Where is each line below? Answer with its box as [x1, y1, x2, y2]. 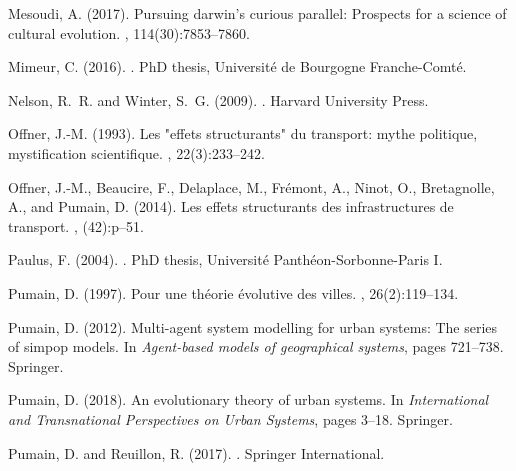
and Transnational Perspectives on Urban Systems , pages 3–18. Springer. [8, 408, 453, 429]
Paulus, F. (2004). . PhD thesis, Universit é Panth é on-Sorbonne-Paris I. [8, 249, 443, 270]
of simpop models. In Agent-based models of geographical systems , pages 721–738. [8, 336, 504, 357]
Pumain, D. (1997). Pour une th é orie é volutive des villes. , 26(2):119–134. [8, 282, 459, 303]
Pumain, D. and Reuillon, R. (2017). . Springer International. [8, 442, 385, 463]
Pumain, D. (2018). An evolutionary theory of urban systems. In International [8, 389, 489, 410]
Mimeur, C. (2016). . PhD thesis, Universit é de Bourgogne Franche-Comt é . [8, 56, 467, 77]
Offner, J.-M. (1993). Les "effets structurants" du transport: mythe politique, [8, 123, 478, 144]
